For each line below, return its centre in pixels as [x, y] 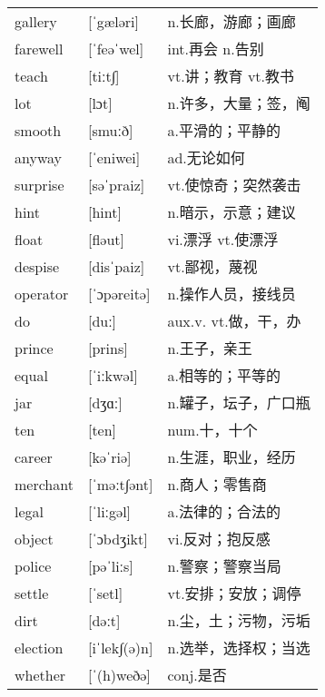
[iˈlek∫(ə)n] [120, 647]
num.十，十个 [212, 430]
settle [32, 593]
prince [34, 348]
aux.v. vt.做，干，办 [234, 321]
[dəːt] [104, 620]
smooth [38, 130]
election [39, 647]
